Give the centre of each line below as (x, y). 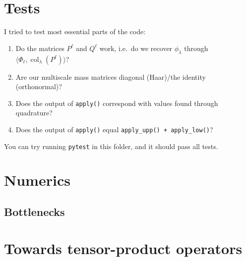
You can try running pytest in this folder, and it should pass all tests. (111, 146)
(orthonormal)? (39, 86)
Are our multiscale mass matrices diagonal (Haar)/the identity (111, 77)
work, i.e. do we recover (136, 48)
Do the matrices (40, 48)
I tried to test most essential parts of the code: (75, 31)
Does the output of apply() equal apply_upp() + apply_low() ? (114, 129)
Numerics (37, 180)
